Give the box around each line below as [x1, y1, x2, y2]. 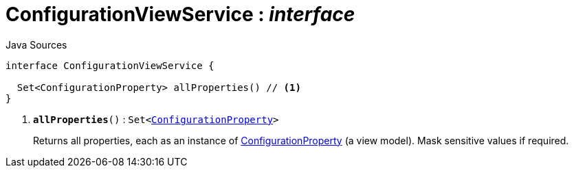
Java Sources [5, 38, 67, 51]
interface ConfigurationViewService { [5, 59, 214, 71]
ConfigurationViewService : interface [5, 3, 355, 26]
